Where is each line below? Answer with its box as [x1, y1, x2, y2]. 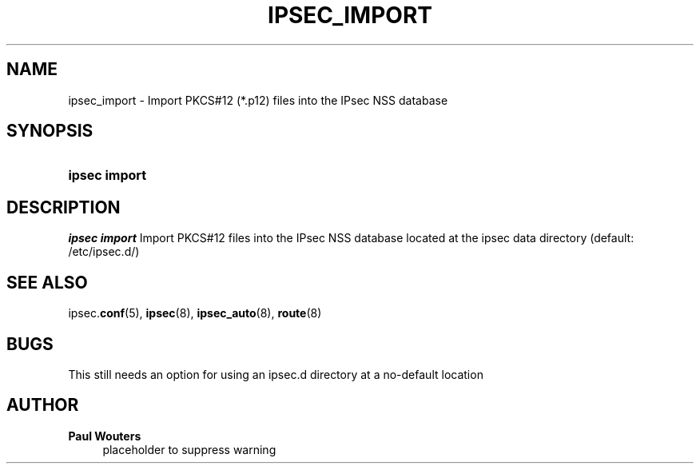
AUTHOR [6, 395, 79, 416]
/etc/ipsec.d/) [68, 245, 140, 259]
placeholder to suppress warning [102, 442, 276, 456]
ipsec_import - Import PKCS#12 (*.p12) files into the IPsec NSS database [68, 93, 448, 107]
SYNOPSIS [6, 121, 93, 141]
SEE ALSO [6, 272, 88, 293]
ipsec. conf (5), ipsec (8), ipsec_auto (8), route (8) [68, 306, 322, 321]
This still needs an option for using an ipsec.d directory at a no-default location [68, 367, 483, 381]
